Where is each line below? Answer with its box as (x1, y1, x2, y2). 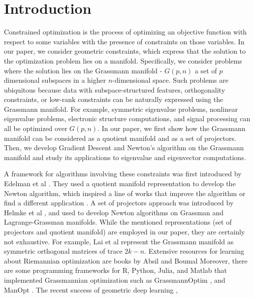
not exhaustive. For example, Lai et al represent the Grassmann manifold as (4, 236, 234, 246)
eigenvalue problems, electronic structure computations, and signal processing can (4, 113, 251, 124)
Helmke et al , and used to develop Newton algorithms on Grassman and (4, 207, 224, 217)
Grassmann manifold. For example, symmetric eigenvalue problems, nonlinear (4, 103, 238, 114)
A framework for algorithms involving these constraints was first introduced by (4, 168, 242, 179)
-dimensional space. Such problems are (112, 75, 228, 85)
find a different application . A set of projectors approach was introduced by (4, 198, 234, 208)
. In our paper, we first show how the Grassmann (97, 123, 246, 133)
